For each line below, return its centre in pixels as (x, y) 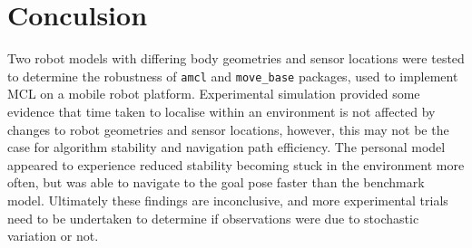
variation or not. (53, 236)
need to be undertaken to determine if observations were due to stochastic (213, 218)
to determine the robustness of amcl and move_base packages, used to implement (233, 76)
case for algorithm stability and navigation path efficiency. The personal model (226, 147)
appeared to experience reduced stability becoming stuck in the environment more (236, 164)
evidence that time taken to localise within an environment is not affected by (221, 111)
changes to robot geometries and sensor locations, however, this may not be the (228, 129)
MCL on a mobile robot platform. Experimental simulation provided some (214, 94)
